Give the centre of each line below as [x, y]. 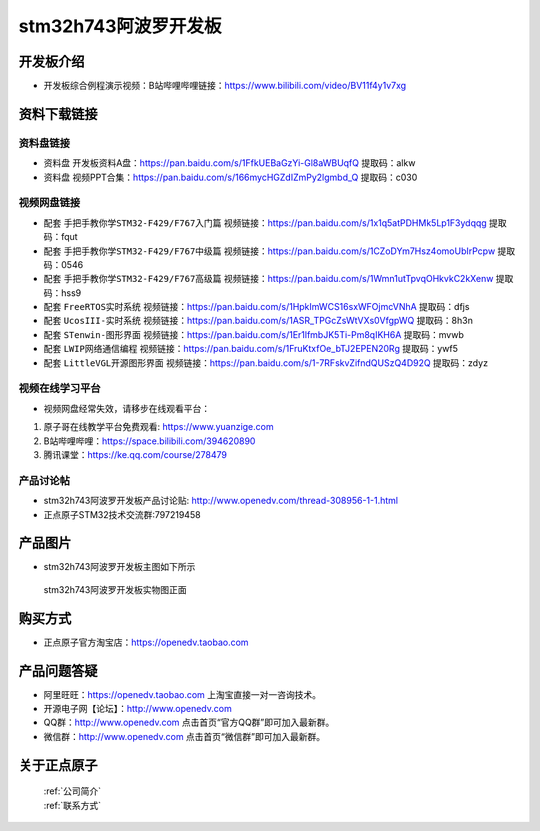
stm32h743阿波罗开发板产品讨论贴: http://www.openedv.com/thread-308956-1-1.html [221, 501]
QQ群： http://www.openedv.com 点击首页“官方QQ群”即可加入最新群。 [189, 722]
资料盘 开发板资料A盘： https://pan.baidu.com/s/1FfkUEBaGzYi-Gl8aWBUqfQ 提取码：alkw [229, 163]
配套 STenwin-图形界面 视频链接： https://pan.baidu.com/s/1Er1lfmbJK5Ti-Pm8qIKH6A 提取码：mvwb [253, 334]
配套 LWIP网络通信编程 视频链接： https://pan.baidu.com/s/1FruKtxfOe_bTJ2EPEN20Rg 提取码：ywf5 [251, 349]
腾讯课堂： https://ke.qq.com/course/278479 [135, 454]
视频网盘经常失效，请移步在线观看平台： [126, 408]
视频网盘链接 [49, 203]
